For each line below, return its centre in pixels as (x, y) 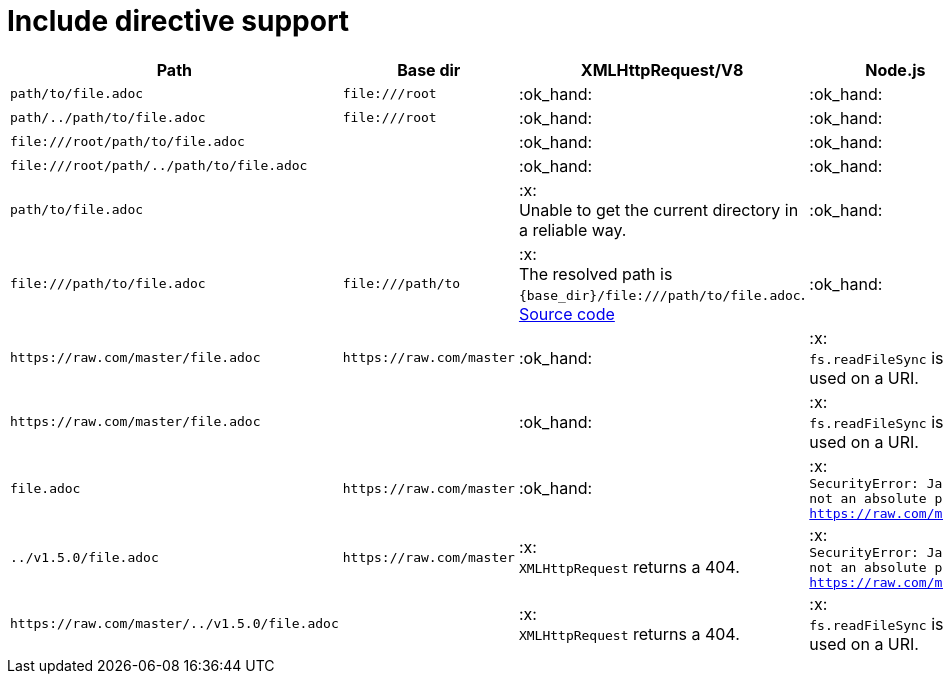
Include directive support (178, 21)
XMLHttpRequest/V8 (662, 69)
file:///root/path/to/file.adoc (127, 142)
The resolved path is (595, 273)
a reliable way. (572, 229)
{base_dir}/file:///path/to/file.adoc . (662, 293)
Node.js (895, 69)
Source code (566, 313)
